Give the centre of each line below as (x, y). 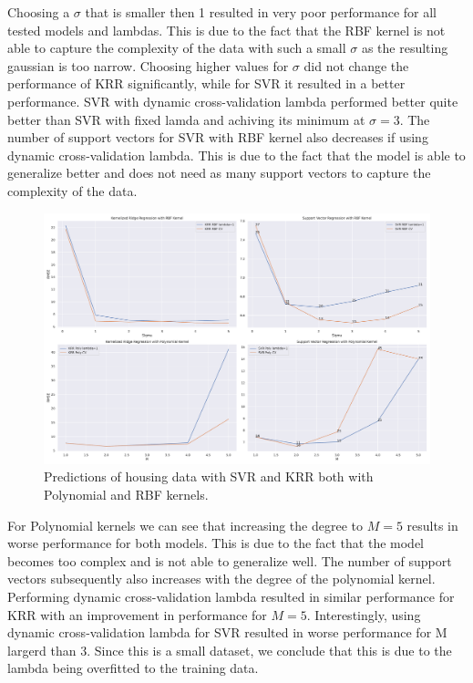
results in (432, 525)
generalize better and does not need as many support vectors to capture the (219, 173)
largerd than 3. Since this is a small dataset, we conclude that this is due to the (230, 650)
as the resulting (405, 48)
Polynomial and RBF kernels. (126, 495)
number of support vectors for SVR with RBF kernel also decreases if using (218, 137)
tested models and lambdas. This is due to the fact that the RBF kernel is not (226, 30)
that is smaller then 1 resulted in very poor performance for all (261, 12)
